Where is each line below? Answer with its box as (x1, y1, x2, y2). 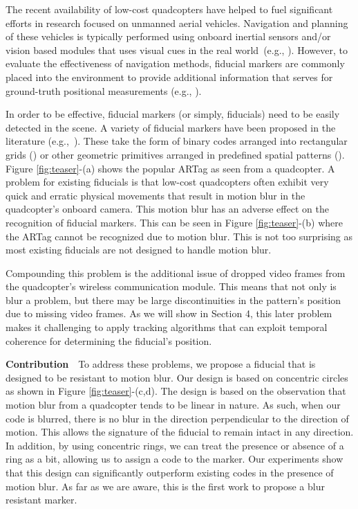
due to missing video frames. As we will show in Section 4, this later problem (6, 306, 332, 321)
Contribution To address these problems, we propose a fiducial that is (6, 357, 316, 371)
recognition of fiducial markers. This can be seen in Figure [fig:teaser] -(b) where (6, 215, 343, 229)
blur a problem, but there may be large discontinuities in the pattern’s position (6, 292, 341, 307)
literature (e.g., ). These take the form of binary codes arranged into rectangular (6, 134, 348, 148)
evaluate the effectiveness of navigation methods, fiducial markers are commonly (6, 56, 345, 71)
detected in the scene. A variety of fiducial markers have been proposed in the (6, 120, 336, 134)
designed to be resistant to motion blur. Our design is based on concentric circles (6, 370, 348, 384)
